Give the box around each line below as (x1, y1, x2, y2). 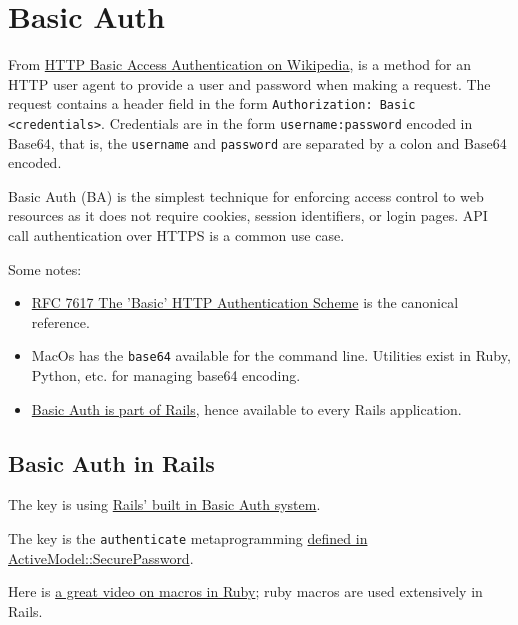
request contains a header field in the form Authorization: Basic (8, 93, 416, 114)
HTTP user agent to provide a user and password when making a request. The (8, 73, 491, 94)
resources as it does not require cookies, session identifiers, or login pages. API (8, 205, 488, 226)
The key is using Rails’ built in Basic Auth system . (8, 494, 321, 515)
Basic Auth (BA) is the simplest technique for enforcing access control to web (8, 185, 484, 206)
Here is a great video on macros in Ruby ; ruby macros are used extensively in (8, 581, 483, 602)
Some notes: (8, 258, 82, 279)
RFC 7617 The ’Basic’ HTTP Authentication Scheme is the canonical (31, 292, 459, 313)
